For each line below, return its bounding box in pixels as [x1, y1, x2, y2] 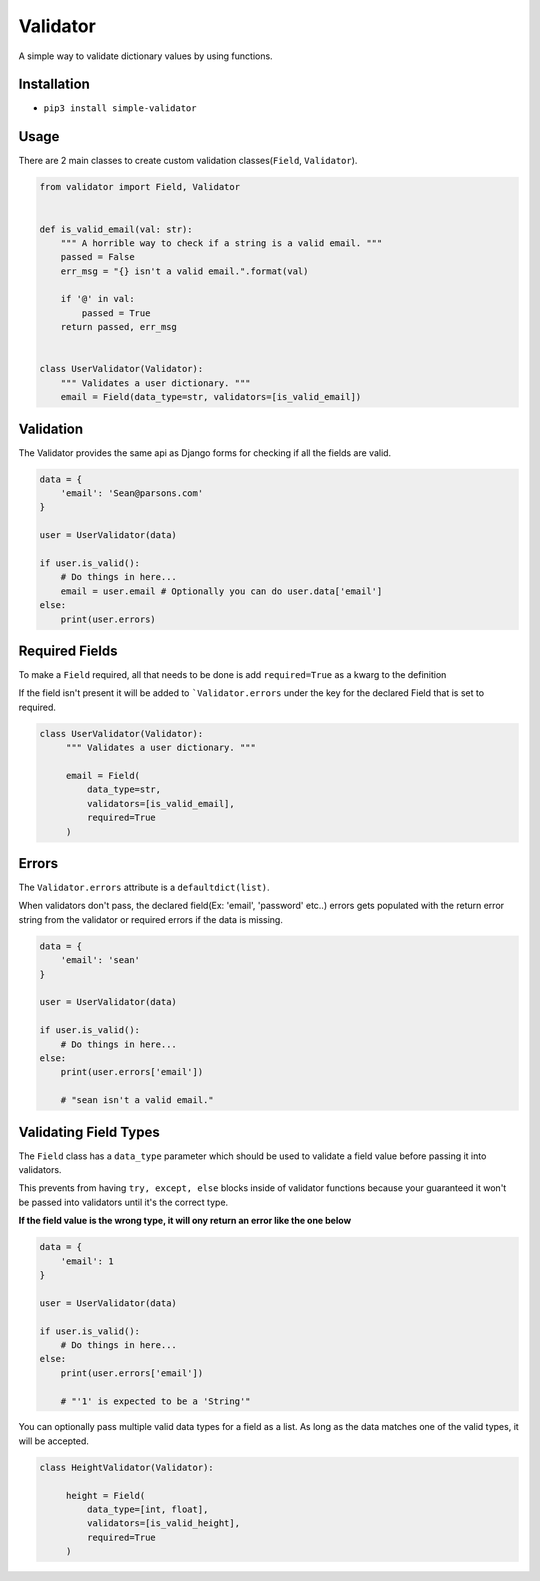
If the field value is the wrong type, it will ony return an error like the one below [18, 1215, 352, 1227]
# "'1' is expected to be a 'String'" [60, 1395, 251, 1407]
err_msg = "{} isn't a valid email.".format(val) [60, 265, 309, 277]
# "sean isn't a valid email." [60, 1095, 214, 1106]
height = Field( [65, 1490, 146, 1501]
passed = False [60, 251, 135, 263]
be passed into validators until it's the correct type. [18, 1196, 229, 1208]
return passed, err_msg [60, 321, 177, 333]
